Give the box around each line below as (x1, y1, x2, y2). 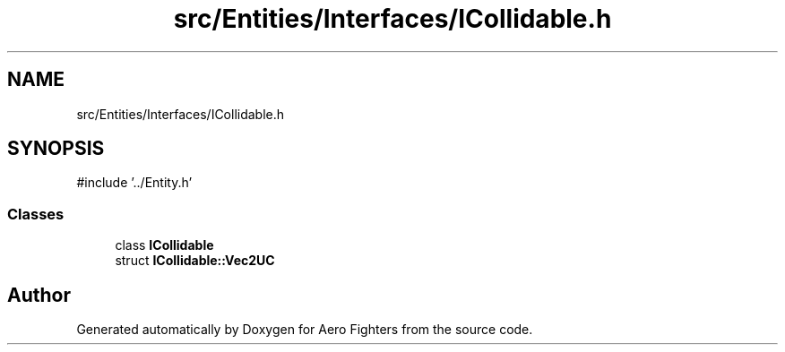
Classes (7, 204, 65, 223)
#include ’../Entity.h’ (76, 175, 193, 191)
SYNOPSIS (7, 137, 105, 160)
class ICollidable (115, 237, 214, 253)
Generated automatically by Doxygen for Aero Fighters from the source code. (76, 322, 533, 338)
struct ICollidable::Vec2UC (115, 253, 275, 269)
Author (7, 283, 71, 306)
